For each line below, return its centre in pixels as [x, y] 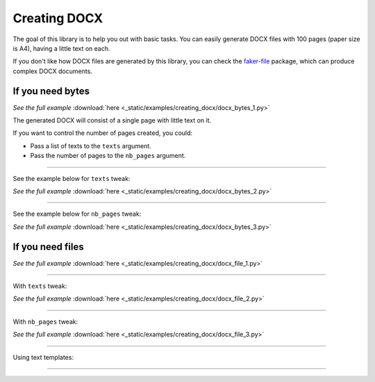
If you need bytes [51, 91]
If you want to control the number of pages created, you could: [103, 133]
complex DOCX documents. [53, 71]
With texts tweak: [40, 286]
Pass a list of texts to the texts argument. [91, 145]
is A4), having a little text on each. [61, 48]
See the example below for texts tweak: [72, 178]
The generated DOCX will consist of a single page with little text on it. [112, 120]
